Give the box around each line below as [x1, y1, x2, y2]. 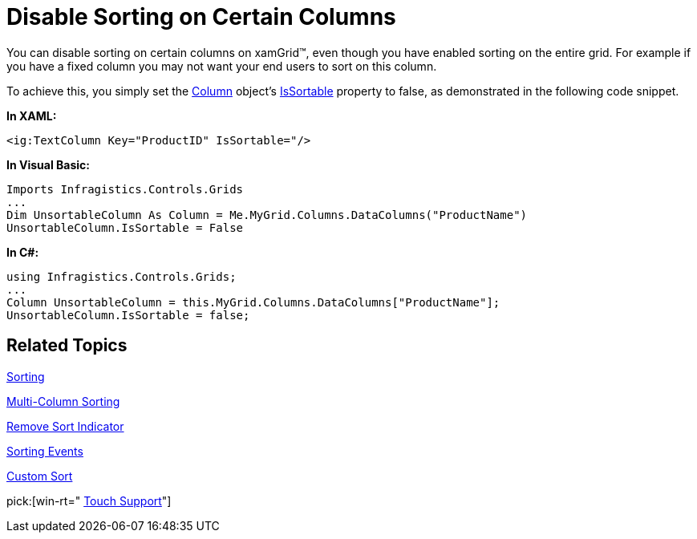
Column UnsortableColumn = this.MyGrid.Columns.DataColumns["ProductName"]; [6, 295, 500, 309]
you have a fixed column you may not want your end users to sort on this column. [6, 59, 437, 73]
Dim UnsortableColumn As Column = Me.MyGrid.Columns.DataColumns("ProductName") [6, 208, 528, 221]
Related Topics [6, 335, 128, 356]
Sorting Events [6, 444, 83, 458]
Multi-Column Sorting [6, 394, 120, 408]
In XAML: [6, 108, 57, 123]
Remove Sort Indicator [6, 419, 124, 433]
